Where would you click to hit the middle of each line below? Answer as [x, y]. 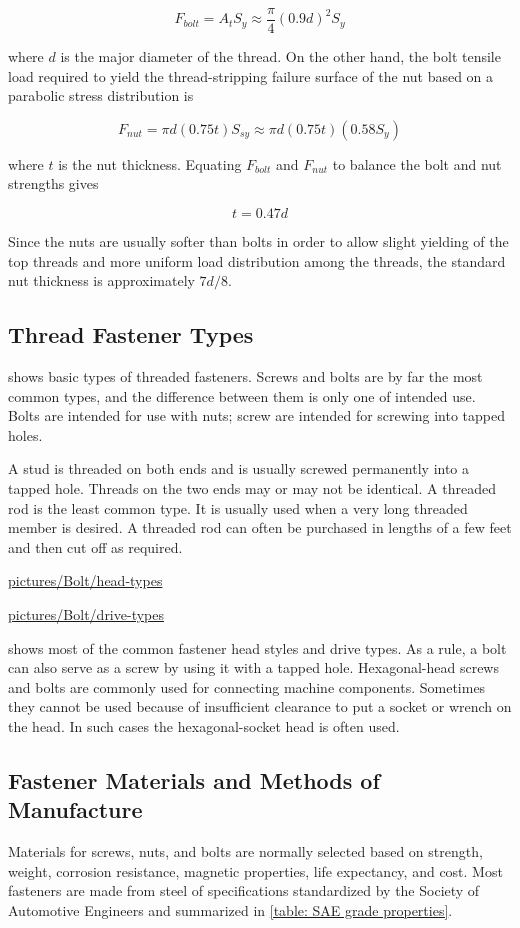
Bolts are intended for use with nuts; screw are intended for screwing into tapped [257, 415]
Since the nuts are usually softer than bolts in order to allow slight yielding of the [258, 241]
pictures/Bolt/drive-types [86, 613]
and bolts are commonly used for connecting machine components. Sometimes [247, 686]
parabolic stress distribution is [101, 95]
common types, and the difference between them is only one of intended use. [242, 395]
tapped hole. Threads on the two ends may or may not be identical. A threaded [252, 487]
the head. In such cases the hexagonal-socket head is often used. [204, 725]
